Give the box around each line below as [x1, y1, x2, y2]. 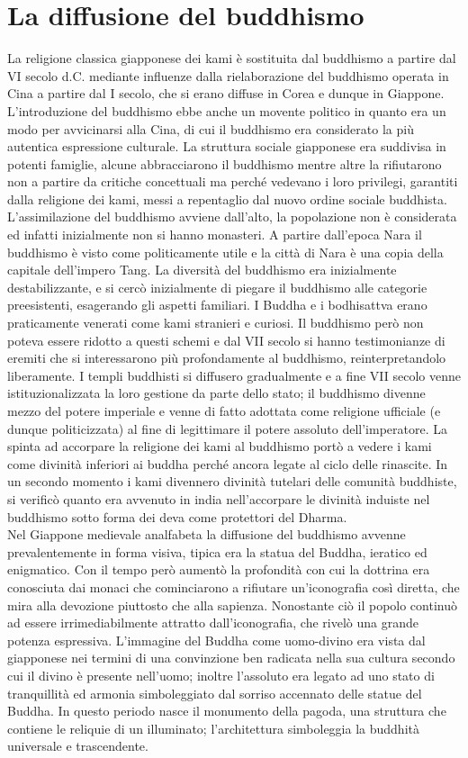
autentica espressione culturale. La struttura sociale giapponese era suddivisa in [7, 137, 446, 156]
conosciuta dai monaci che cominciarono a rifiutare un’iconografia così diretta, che [7, 577, 460, 596]
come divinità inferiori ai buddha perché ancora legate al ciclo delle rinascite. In [7, 454, 448, 473]
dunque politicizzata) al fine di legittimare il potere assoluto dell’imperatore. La [7, 419, 447, 438]
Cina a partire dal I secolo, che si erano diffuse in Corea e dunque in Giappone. [7, 84, 445, 103]
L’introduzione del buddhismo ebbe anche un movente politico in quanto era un [7, 101, 446, 120]
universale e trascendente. [7, 736, 148, 755]
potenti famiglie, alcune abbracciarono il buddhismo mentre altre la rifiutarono [7, 154, 442, 173]
